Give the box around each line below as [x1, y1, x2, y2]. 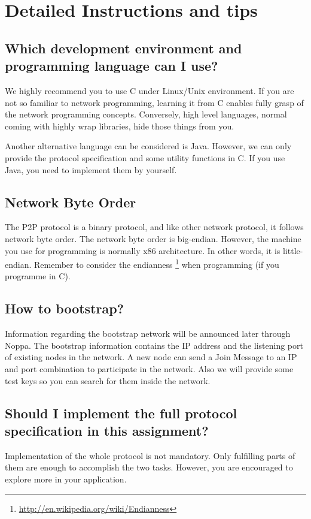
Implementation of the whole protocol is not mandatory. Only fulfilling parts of [5, 449, 295, 461]
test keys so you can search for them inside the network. [5, 374, 211, 387]
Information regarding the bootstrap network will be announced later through [5, 327, 291, 340]
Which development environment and [5, 38, 242, 57]
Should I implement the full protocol [5, 403, 237, 422]
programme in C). [5, 270, 71, 282]
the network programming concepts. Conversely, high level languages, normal [5, 108, 287, 120]
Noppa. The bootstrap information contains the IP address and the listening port [5, 339, 303, 351]
